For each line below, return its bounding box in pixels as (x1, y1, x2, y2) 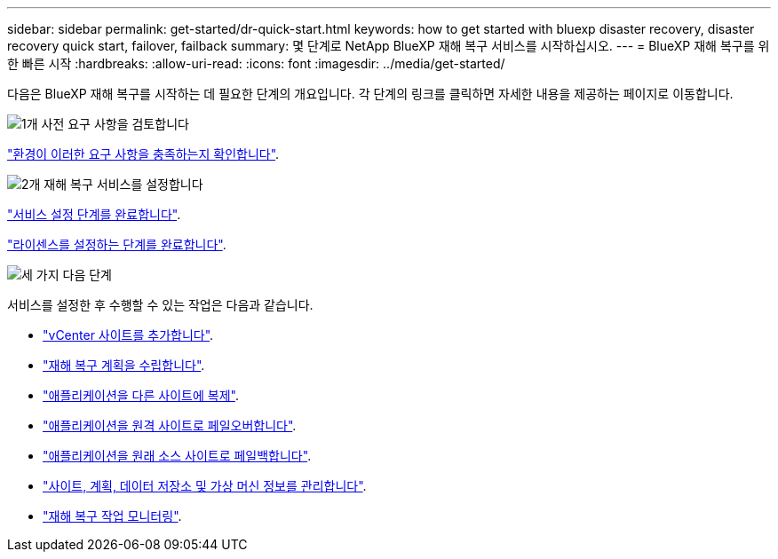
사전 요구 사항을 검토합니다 (41, 116, 189, 131)
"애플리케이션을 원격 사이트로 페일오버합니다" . (43, 418, 297, 433)
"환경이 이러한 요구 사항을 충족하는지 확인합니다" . (7, 146, 280, 161)
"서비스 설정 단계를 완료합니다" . (7, 207, 181, 222)
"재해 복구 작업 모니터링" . (43, 508, 182, 524)
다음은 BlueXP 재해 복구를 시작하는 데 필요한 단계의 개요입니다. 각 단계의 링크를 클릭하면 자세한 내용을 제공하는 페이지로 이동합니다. (7, 86, 734, 101)
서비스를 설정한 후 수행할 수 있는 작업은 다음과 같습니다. (7, 297, 314, 312)
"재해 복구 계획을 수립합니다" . (43, 358, 205, 373)
